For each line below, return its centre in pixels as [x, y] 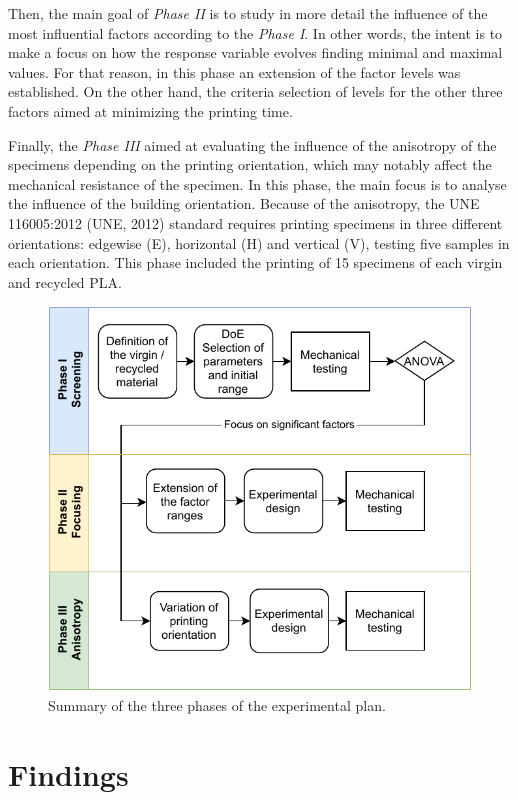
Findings [68, 773]
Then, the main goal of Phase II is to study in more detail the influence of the [248, 13]
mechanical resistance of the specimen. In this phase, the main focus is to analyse [257, 183]
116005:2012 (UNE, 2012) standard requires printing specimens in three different [255, 222]
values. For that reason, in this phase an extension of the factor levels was [234, 71]
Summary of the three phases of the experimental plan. [217, 704]
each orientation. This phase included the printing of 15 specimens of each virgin [255, 262]
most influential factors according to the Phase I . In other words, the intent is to [255, 32]
